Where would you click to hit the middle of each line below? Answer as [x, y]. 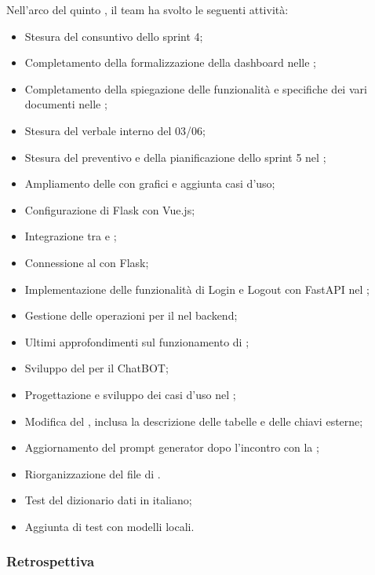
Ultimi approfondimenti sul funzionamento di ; [137, 341]
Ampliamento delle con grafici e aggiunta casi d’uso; [150, 183]
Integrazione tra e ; [71, 236]
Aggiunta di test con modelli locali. [109, 526]
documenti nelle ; [66, 104]
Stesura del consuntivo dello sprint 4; [114, 36]
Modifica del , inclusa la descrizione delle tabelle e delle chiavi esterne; [194, 421]
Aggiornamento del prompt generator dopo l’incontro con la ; [172, 447]
